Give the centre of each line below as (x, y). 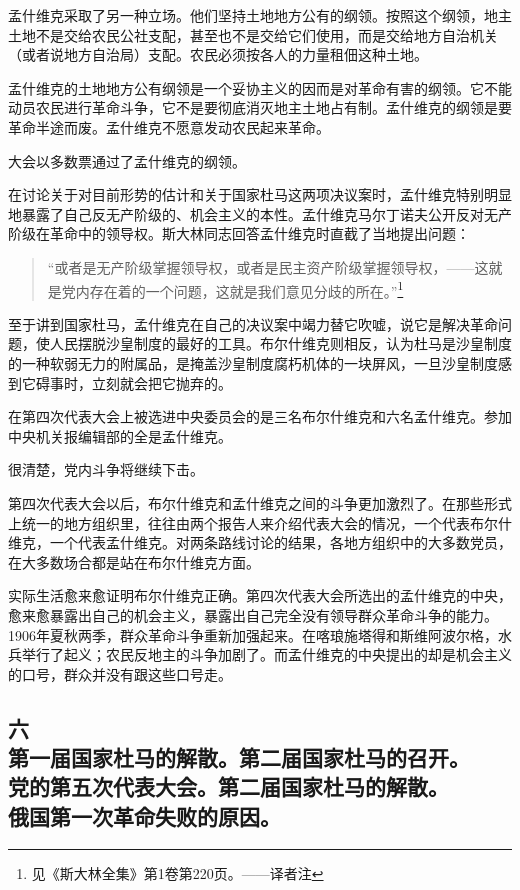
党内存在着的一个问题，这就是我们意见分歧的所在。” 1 (232, 289)
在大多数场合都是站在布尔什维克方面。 (134, 561)
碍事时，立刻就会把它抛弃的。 (133, 382)
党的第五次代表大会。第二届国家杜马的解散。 (228, 786)
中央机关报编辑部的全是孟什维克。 (120, 435)
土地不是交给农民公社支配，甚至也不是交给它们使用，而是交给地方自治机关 (253, 34)
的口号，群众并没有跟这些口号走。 (120, 673)
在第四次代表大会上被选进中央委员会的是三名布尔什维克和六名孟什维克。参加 (260, 416)
